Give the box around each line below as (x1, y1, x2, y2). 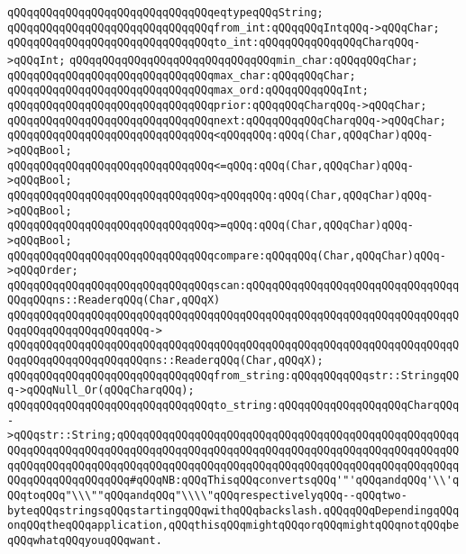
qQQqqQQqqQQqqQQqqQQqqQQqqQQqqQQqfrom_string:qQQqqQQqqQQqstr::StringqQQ (7, 368, 460, 382)
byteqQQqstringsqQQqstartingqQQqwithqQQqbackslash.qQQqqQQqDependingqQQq (7, 504, 460, 517)
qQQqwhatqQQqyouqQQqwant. (7, 533, 162, 547)
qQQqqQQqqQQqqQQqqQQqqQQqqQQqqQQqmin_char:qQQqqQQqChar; (69, 53, 418, 67)
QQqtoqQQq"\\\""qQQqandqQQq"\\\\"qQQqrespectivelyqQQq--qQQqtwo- (7, 489, 407, 502)
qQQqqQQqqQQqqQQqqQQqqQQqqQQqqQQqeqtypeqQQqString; (7, 6, 324, 19)
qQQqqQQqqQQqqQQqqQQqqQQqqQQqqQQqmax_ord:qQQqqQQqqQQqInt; (7, 84, 369, 97)
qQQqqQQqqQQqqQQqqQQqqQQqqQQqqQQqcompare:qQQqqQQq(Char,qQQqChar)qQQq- (7, 249, 446, 262)
